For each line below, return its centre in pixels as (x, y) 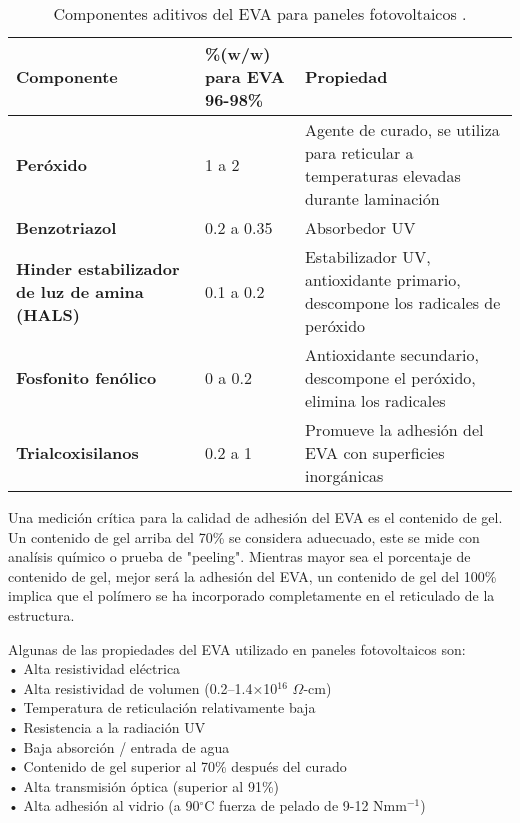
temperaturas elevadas (382, 175)
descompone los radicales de (402, 302)
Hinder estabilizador (98, 268)
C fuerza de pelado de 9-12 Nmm (305, 805)
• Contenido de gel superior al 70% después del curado (177, 766)
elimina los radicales (375, 400)
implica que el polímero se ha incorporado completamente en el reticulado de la (251, 595)
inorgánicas (344, 475)
